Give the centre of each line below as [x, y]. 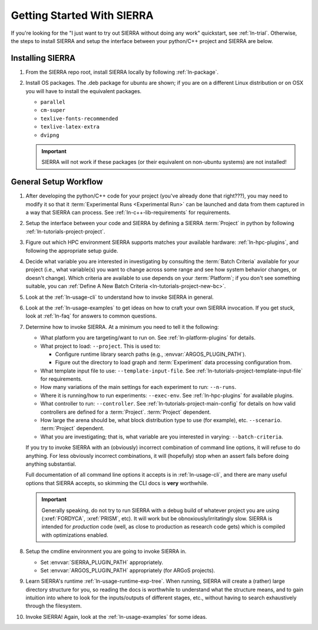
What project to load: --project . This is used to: [100, 346]
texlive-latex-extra [70, 127]
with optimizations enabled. [75, 535]
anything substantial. [51, 464]
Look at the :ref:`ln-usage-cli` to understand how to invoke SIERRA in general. [120, 297]
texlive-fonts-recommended [79, 118]
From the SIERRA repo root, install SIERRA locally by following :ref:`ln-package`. [122, 72]
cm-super [53, 110]
